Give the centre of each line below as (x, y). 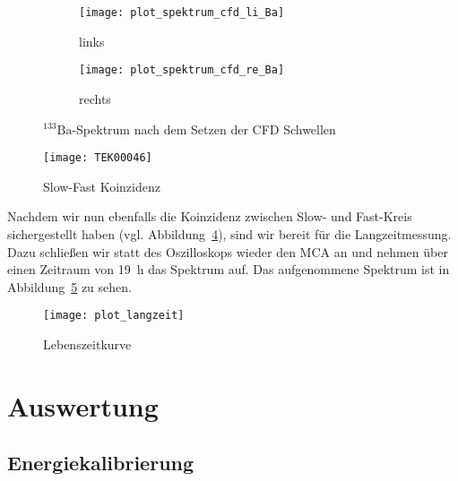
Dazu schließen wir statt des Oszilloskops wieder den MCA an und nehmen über (228, 251)
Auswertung (83, 405)
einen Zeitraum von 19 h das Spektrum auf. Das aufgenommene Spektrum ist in (229, 269)
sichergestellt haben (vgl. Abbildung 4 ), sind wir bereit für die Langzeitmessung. (229, 233)
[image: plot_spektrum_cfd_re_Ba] (182, 70)
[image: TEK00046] (98, 158)
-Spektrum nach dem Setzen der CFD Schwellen (204, 129)
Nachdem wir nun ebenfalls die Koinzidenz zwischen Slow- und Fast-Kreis (210, 216)
